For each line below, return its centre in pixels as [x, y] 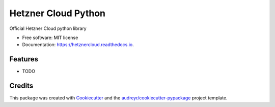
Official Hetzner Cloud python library [48, 28]
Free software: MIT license [50, 38]
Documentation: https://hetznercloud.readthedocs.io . [78, 45]
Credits [21, 86]
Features [24, 59]
